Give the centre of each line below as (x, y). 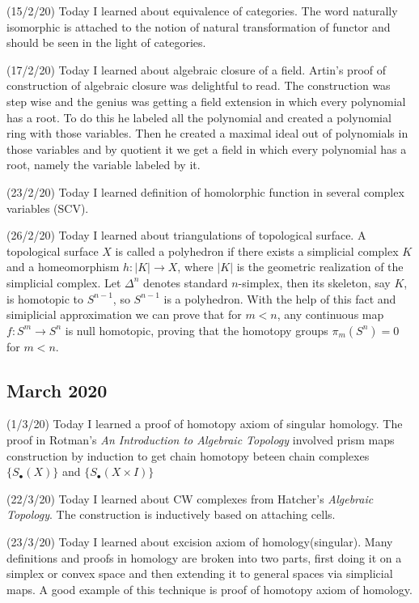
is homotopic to (45, 298)
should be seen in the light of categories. (106, 42)
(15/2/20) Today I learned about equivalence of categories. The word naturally (202, 11)
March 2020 (57, 390)
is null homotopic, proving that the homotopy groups (197, 330)
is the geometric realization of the (320, 267)
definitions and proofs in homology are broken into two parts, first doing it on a (204, 557)
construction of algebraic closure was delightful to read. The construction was (199, 85)
